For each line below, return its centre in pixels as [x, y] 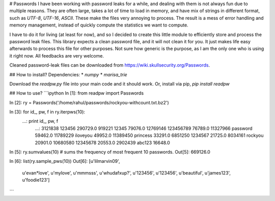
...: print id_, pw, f [40, 121]
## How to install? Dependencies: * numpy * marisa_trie [68, 74]
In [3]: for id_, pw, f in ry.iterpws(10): [47, 112]
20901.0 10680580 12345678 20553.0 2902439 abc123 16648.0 [102, 142]
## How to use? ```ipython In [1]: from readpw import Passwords [77, 93]
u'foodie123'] [36, 180]
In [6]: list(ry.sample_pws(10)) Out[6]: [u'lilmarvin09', [65, 161]
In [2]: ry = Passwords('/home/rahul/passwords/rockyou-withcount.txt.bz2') [89, 102]
